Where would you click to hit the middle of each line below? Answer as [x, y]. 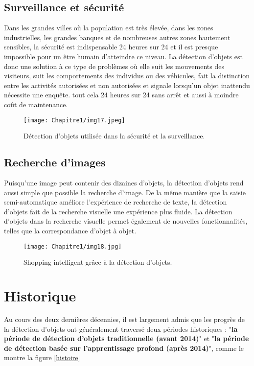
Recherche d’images [55, 162]
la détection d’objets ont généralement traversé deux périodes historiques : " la [121, 329]
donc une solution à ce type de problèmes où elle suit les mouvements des [114, 66]
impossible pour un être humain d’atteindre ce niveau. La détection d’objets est [123, 56]
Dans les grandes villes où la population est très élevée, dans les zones [109, 28]
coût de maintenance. [36, 104]
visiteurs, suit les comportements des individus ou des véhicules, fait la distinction [127, 76]
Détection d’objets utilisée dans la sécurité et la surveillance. [114, 136]
